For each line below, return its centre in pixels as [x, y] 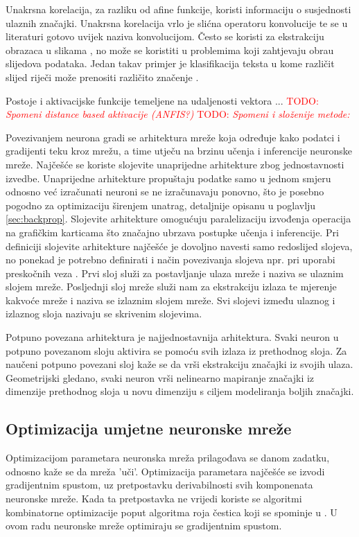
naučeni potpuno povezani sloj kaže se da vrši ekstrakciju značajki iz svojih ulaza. [179, 364]
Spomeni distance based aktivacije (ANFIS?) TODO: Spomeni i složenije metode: [178, 114]
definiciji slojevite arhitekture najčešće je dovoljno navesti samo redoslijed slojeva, [179, 246]
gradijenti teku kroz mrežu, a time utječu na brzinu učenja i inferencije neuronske [179, 151]
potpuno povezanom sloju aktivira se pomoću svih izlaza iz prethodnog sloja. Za [176, 350]
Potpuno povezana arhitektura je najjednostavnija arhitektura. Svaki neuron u [172, 337]
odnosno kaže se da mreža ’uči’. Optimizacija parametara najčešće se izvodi [165, 471]
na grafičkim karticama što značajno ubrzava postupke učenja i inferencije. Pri [172, 232]
